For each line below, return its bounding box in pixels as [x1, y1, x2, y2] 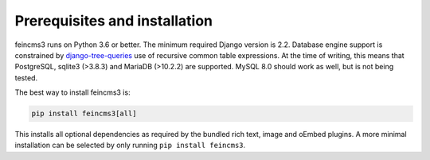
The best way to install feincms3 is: [14, 88, 131, 97]
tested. [14, 72, 38, 83]
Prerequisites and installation [14, 12, 213, 29]
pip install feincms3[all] [31, 109, 137, 119]
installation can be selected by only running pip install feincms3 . [14, 140, 246, 150]
